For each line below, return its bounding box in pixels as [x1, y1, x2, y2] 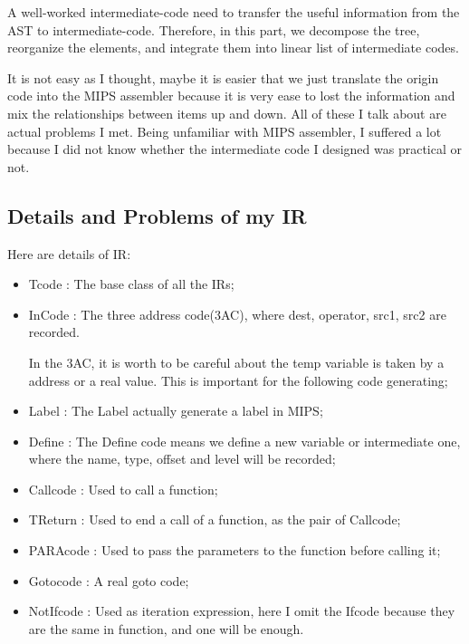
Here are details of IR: [7, 244, 131, 263]
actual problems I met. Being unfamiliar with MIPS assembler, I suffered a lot [7, 121, 442, 140]
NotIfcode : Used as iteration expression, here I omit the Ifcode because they [28, 601, 455, 620]
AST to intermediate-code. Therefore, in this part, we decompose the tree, [7, 20, 420, 39]
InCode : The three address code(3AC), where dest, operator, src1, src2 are [28, 304, 446, 323]
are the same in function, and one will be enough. [28, 619, 304, 638]
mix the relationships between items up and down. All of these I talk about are [7, 103, 446, 122]
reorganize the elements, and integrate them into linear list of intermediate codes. [7, 38, 459, 57]
